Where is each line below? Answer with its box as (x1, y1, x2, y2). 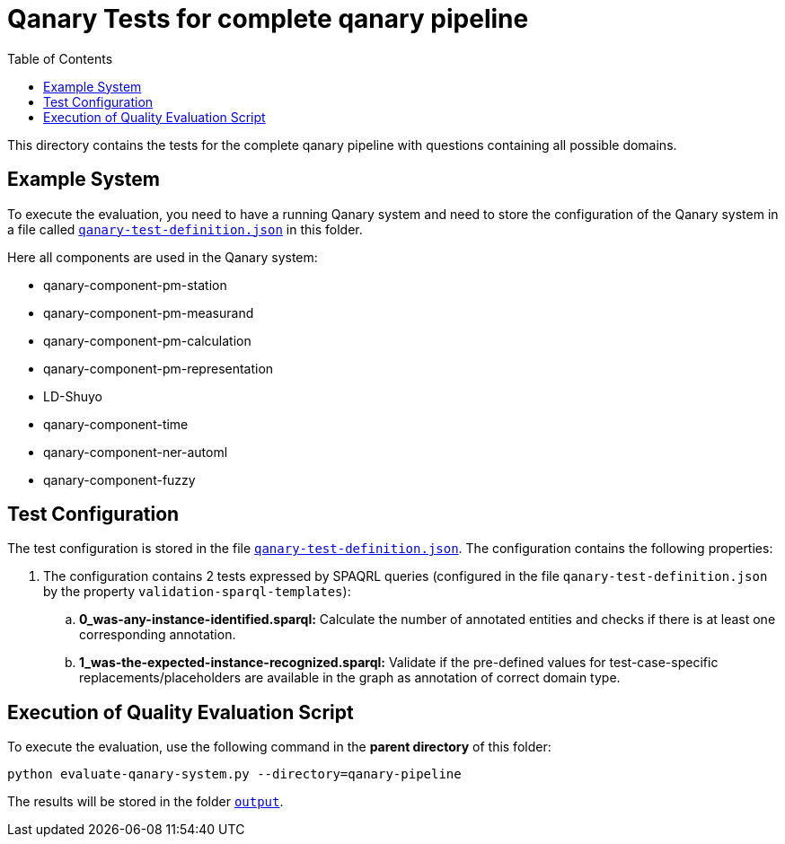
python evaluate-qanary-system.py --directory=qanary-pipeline (7, 767, 462, 782)
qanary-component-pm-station (43, 277, 227, 293)
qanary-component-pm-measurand (43, 304, 254, 321)
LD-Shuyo (43, 388, 102, 404)
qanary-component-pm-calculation (43, 332, 251, 348)
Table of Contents (7, 50, 113, 66)
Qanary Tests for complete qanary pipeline (7, 4, 529, 34)
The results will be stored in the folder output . (7, 794, 284, 810)
